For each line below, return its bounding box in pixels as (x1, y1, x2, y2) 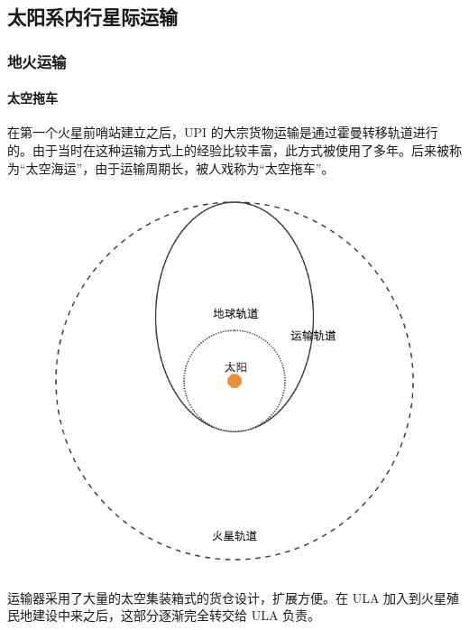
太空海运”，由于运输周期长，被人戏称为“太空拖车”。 (25, 158, 335, 177)
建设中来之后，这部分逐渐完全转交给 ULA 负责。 (32, 606, 321, 625)
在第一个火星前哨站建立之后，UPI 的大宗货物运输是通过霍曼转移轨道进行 (7, 123, 438, 142)
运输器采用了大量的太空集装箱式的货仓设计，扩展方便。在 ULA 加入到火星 (7, 588, 447, 607)
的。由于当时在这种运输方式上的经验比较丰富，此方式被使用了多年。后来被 (7, 141, 449, 160)
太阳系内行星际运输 (7, 3, 178, 31)
